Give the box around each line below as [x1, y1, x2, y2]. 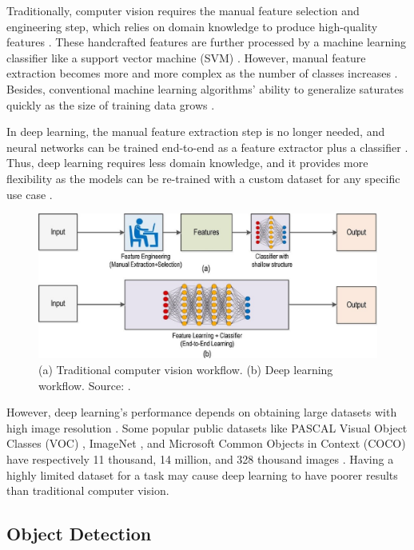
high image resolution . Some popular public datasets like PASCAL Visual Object [6, 419, 408, 436]
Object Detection [6, 521, 152, 546]
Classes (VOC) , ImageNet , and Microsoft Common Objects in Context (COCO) [6, 435, 406, 452]
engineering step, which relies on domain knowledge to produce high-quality [6, 18, 378, 34]
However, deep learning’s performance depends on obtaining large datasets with [6, 404, 397, 420]
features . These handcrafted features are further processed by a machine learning [6, 34, 407, 50]
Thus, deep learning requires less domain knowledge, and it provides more [6, 154, 368, 171]
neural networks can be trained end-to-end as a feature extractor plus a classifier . [6, 138, 408, 155]
